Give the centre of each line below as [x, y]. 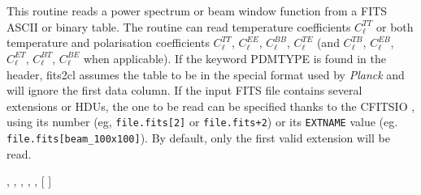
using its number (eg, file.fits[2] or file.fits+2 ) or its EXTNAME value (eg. [202, 122]
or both [395, 26]
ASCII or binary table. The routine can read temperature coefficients [179, 26]
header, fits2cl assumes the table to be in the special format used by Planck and [206, 74]
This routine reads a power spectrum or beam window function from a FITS [197, 11]
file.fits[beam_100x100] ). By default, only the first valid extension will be [198, 138]
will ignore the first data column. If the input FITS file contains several [184, 90]
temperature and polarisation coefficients [108, 42]
